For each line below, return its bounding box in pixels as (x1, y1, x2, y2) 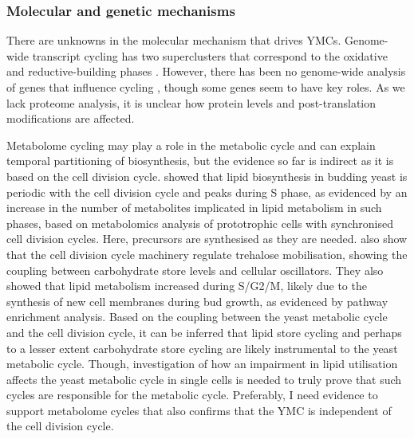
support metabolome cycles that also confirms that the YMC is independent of (6, 402, 392, 418)
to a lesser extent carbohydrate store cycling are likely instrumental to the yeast (6, 339, 398, 356)
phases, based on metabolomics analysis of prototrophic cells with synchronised (6, 214, 393, 231)
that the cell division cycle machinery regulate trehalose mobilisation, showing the (6, 245, 408, 262)
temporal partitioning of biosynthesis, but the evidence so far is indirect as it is (6, 152, 394, 169)
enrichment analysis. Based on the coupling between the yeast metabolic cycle (6, 308, 388, 325)
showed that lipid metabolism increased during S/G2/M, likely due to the (6, 277, 367, 294)
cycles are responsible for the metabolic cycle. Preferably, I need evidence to (6, 386, 378, 403)
